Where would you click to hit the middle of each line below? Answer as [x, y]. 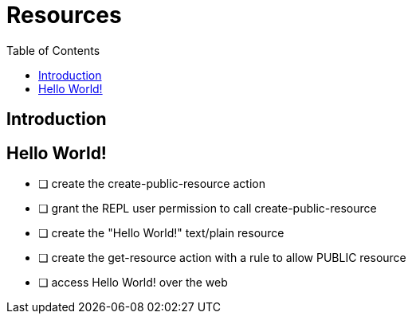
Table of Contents [53, 50]
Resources [64, 15]
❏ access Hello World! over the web [133, 283]
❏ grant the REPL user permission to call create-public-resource [208, 209]
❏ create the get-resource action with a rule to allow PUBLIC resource [222, 258]
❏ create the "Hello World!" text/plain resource [161, 233]
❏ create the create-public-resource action [152, 184]
